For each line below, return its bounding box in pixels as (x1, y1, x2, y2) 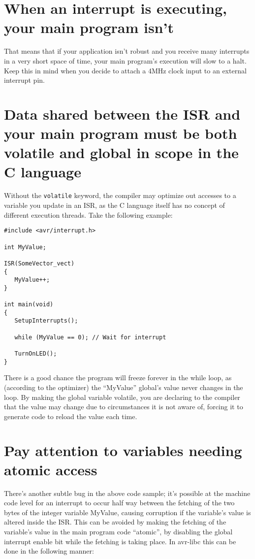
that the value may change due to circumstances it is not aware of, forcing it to (4, 401, 243, 412)
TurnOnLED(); (14, 350, 57, 358)
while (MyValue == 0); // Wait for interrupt (14, 333, 166, 341)
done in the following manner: (4, 546, 94, 556)
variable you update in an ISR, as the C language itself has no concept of (4, 200, 225, 210)
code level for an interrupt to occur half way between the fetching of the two (4, 497, 235, 508)
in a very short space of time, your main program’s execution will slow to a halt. (4, 55, 247, 66)
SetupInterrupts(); (14, 317, 78, 325)
